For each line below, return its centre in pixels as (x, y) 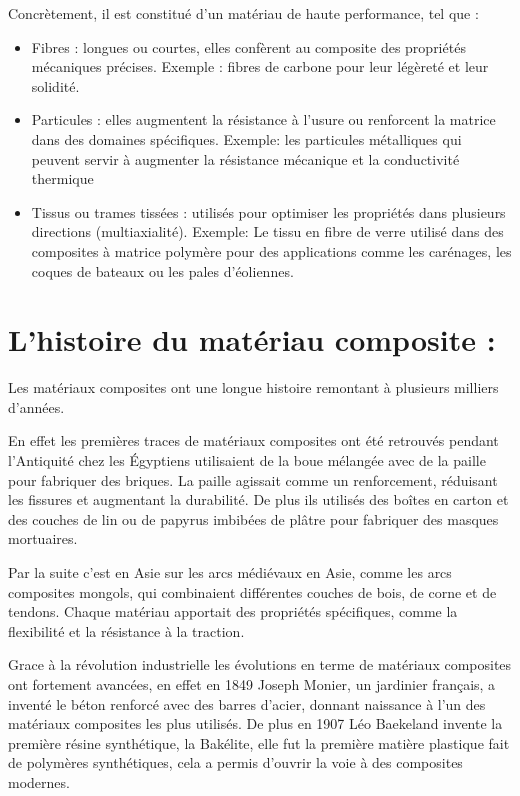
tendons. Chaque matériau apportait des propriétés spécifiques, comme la (233, 611)
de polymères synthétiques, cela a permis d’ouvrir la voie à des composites (235, 762)
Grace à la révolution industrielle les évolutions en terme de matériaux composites (260, 664)
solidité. (55, 85)
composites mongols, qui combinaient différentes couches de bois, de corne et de (252, 591)
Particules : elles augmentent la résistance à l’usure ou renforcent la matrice (263, 119)
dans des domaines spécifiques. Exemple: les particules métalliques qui (246, 138)
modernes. (39, 781)
